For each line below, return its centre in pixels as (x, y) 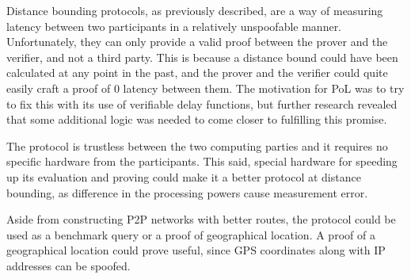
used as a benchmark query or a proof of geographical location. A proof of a (191, 234)
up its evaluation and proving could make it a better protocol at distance (184, 176)
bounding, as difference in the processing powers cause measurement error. (187, 192)
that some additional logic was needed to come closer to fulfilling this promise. (197, 119)
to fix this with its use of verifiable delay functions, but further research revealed (202, 103)
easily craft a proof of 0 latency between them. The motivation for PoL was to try (205, 88)
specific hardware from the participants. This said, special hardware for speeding (202, 161)
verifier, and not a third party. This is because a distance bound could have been (202, 57)
